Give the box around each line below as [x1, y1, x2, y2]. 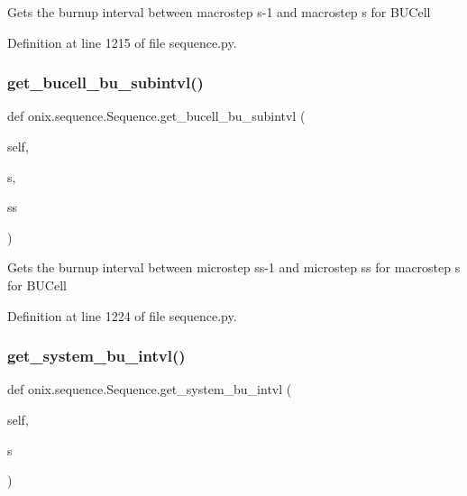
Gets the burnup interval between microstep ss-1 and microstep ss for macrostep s [7, 258, 461, 277]
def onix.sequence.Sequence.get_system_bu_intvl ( [7, 380, 292, 399]
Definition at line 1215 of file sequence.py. [7, 32, 237, 51]
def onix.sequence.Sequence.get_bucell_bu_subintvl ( [7, 106, 306, 125]
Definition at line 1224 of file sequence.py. [7, 306, 237, 325]
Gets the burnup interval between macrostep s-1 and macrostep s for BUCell [7, 3, 431, 21]
